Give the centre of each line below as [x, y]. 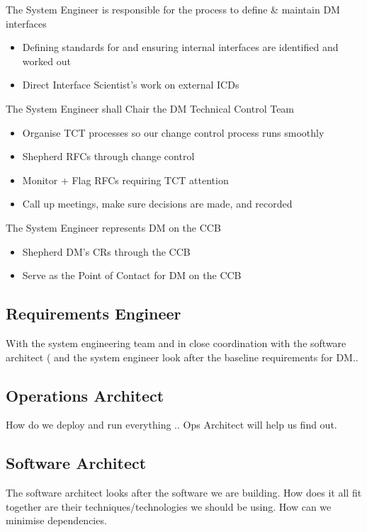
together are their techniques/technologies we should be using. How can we [169, 506]
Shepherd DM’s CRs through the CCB [106, 251]
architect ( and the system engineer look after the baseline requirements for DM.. [182, 357]
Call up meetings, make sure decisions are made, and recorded [157, 204]
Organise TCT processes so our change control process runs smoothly [173, 132]
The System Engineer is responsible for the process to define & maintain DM [173, 9]
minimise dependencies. [56, 520]
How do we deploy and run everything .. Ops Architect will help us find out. [171, 425]
